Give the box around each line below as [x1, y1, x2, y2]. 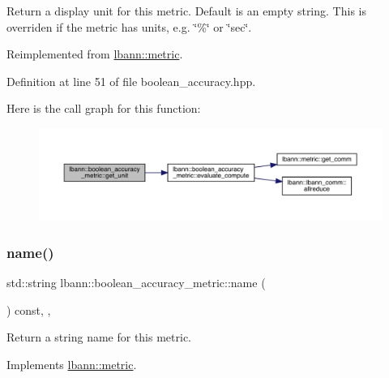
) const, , [6, 301, 51, 318]
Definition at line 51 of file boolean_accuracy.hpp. [6, 72, 256, 89]
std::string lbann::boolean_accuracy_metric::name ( [6, 274, 266, 291]
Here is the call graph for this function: [6, 100, 201, 117]
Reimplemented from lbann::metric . [6, 45, 183, 62]
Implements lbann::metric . [6, 355, 137, 372]
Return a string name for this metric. [6, 329, 192, 346]
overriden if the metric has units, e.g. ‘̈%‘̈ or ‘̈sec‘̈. [6, 18, 252, 35]
